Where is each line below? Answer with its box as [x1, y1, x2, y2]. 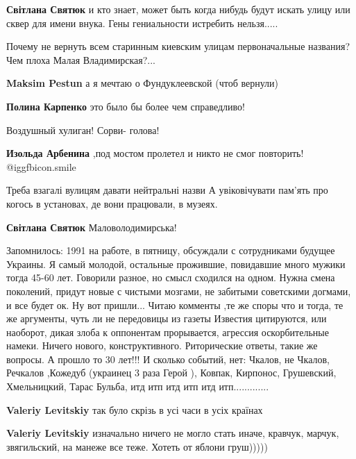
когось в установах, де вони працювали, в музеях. [6, 196, 218, 210]
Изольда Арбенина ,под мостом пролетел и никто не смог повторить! [6, 146, 304, 160]
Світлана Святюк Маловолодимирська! [6, 219, 177, 234]
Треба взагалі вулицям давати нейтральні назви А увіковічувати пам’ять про [6, 183, 328, 197]
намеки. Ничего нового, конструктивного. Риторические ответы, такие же [6, 338, 318, 353]
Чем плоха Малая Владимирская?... [6, 52, 155, 67]
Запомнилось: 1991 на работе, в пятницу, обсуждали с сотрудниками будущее [6, 243, 335, 258]
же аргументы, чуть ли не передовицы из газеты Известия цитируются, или [6, 311, 327, 326]
